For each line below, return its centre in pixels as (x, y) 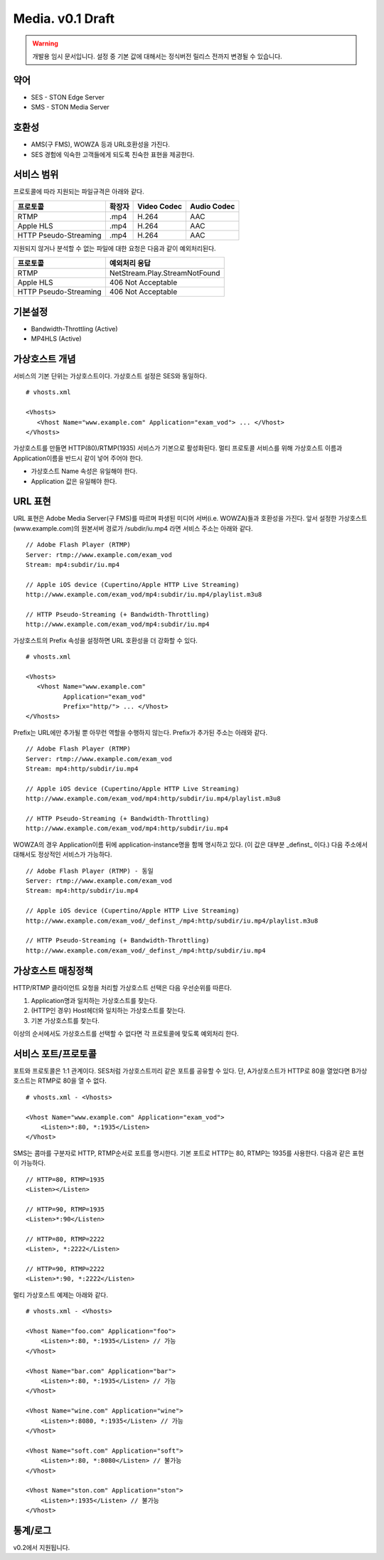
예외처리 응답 (130, 263)
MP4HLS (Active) (56, 339)
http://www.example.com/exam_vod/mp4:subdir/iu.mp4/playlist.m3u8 (144, 595)
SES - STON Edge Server (68, 97)
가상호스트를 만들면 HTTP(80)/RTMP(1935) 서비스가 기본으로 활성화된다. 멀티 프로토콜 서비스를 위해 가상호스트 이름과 (178, 448)
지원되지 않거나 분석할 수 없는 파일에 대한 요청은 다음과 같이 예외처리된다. (114, 248)
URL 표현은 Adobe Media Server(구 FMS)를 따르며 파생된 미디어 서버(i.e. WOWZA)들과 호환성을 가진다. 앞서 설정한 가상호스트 (190, 519)
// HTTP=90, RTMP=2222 (65, 1269)
